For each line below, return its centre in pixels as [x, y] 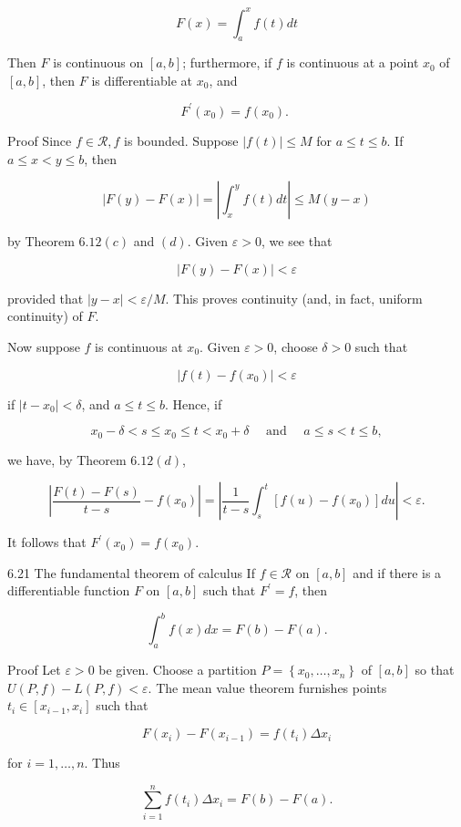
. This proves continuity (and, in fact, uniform [294, 298]
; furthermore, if [227, 62]
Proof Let [34, 670]
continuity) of [45, 316]
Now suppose [44, 346]
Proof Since [40, 140]
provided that [46, 298]
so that [435, 670]
